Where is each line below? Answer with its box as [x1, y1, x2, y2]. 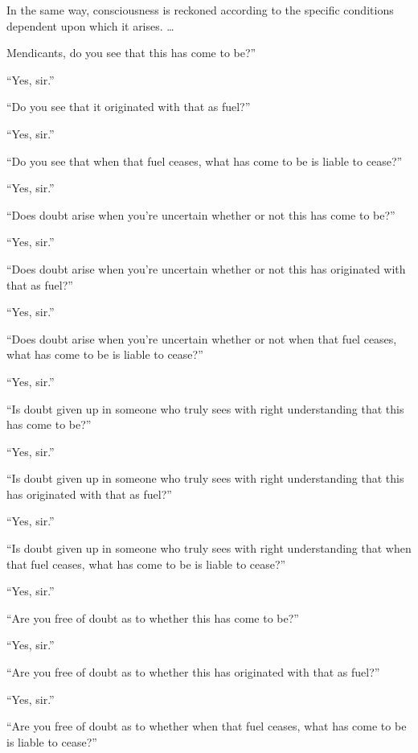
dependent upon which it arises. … [6, 17, 174, 34]
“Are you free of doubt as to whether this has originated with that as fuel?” [6, 664, 380, 681]
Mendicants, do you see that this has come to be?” [6, 44, 256, 61]
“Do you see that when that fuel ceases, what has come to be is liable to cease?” [6, 152, 403, 169]
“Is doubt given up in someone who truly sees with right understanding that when [6, 540, 412, 557]
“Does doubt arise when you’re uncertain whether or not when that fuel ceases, [6, 330, 397, 347]
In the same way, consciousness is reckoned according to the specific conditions [6, 2, 394, 18]
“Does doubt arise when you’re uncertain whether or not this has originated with [6, 260, 406, 277]
